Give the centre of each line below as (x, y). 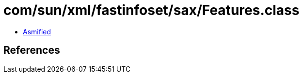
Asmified (37, 31)
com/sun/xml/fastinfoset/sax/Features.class (151, 10)
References (32, 50)
